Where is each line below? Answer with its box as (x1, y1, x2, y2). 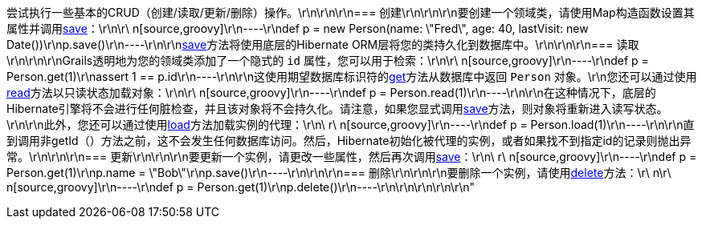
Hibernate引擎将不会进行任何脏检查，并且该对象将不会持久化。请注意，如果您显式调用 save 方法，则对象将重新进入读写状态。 (6, 102, 668, 115)
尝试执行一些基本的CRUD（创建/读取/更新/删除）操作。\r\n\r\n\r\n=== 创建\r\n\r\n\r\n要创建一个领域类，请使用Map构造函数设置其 (6, 6, 695, 19)
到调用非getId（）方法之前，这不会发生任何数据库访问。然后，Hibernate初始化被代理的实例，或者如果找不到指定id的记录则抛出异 (6, 134, 692, 147)
